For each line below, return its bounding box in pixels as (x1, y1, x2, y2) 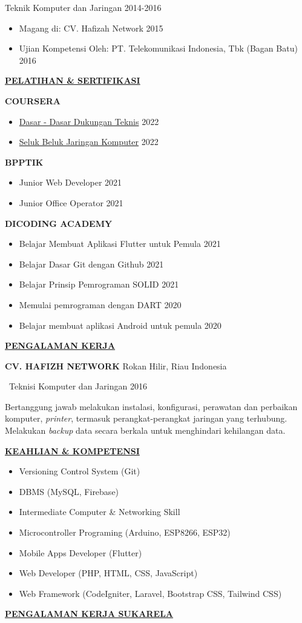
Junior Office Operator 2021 (19, 196, 123, 209)
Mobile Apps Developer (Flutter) (19, 546, 142, 559)
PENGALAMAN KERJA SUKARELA (5, 607, 174, 620)
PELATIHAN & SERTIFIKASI (5, 74, 140, 87)
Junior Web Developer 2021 (19, 176, 122, 189)
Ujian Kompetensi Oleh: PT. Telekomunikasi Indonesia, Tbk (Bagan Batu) (19, 42, 298, 55)
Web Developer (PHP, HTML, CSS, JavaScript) (19, 567, 198, 579)
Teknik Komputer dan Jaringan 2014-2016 (5, 1, 162, 13)
